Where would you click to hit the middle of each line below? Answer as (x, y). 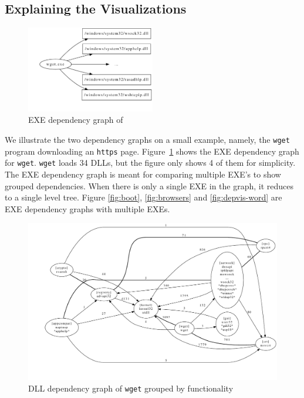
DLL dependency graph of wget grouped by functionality (131, 388)
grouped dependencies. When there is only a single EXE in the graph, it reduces (149, 185)
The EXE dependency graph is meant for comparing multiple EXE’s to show (143, 174)
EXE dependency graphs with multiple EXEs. (87, 208)
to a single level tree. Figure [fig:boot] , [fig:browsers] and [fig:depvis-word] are (143, 197)
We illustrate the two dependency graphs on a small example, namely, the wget (147, 140)
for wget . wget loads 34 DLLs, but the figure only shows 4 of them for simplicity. (150, 163)
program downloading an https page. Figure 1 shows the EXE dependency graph (152, 151)
